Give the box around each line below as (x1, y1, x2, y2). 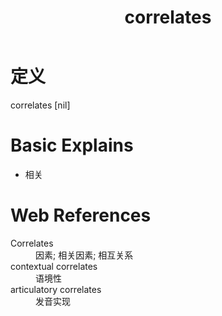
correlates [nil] (10, 99, 71, 111)
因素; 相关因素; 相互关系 (35, 249, 134, 261)
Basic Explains (10, 134, 134, 157)
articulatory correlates (10, 283, 102, 295)
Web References (10, 204, 152, 227)
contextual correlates (10, 260, 98, 272)
